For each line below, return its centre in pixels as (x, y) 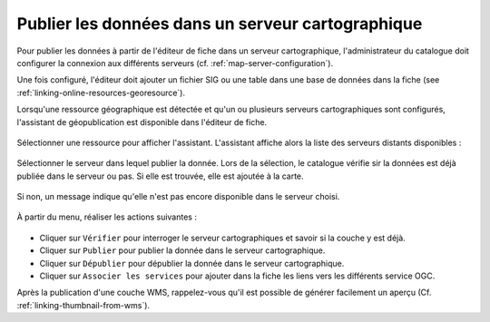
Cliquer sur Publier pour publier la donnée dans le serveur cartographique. (182, 250)
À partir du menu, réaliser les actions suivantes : (107, 217)
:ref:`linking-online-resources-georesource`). (101, 93)
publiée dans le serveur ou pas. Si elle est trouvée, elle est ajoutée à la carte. (160, 176)
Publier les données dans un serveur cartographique (220, 24)
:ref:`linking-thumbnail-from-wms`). (83, 305)
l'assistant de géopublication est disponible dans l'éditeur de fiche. (142, 122)
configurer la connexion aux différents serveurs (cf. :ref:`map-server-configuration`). (175, 63)
